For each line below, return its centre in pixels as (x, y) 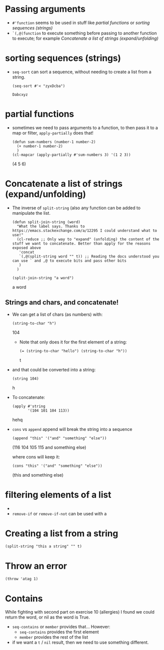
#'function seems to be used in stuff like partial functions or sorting (81, 23)
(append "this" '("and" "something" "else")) (59, 438)
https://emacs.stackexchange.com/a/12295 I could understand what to (85, 230)
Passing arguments (45, 9)
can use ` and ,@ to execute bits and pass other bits (69, 261)
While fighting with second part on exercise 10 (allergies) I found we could (80, 612)
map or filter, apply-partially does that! (53, 133)
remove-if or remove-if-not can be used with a (59, 513)
